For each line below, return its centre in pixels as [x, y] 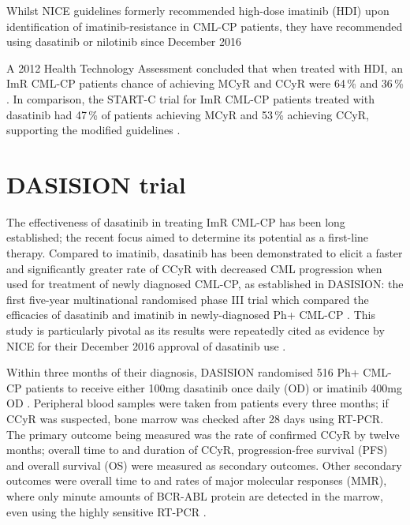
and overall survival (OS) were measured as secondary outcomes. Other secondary [204, 465]
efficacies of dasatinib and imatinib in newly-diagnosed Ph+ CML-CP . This [191, 315]
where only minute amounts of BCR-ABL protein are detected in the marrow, [195, 495]
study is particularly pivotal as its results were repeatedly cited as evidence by [196, 330]
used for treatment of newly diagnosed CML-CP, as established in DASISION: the [205, 284]
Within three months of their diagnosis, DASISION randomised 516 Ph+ [183, 372]
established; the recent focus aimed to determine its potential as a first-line [188, 237]
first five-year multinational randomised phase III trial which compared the [188, 299]
